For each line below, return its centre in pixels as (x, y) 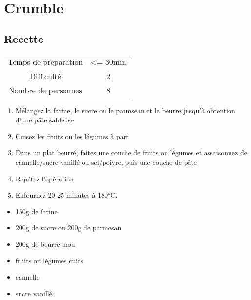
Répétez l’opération (45, 178)
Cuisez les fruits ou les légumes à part (72, 136)
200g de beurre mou (45, 244)
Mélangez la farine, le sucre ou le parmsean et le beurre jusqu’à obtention (125, 110)
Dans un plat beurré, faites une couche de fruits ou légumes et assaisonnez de (131, 152)
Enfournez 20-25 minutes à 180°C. (66, 195)
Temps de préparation (45, 61)
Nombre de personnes (45, 90)
